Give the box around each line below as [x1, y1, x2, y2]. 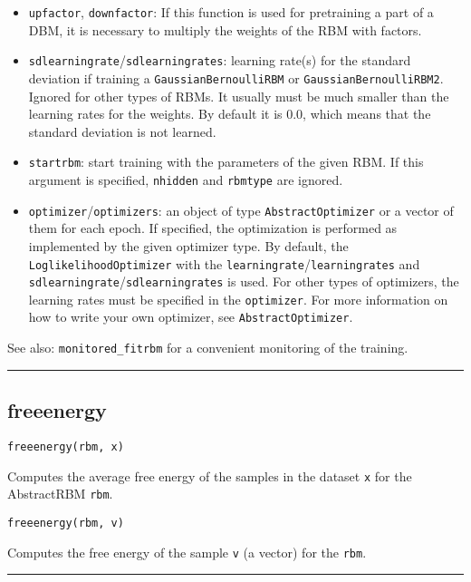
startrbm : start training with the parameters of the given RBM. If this [28, 152, 424, 171]
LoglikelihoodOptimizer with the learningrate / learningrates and [28, 254, 420, 273]
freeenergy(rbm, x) [7, 440, 124, 453]
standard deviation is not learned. [28, 121, 216, 141]
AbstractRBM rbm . [7, 484, 113, 503]
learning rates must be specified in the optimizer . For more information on [28, 289, 448, 308]
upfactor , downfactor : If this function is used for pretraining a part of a [28, 3, 434, 21]
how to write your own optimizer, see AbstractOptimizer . [28, 307, 353, 326]
